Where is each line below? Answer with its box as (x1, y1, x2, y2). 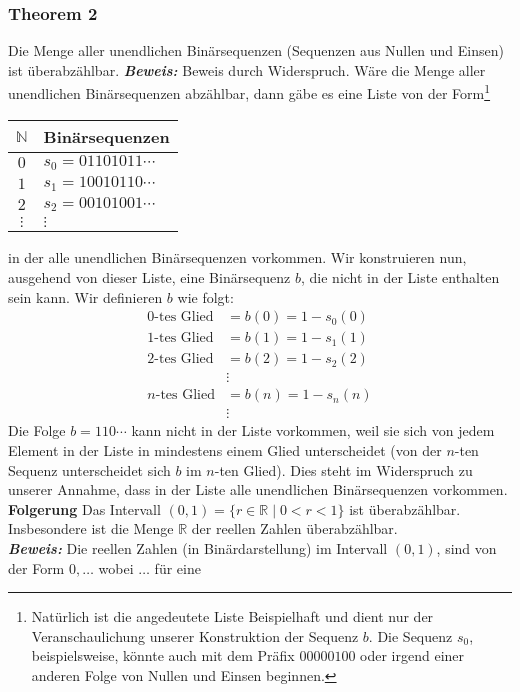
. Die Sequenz (368, 625, 453, 646)
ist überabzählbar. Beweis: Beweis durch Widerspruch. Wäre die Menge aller (8, 59, 486, 80)
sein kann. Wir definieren (8, 286, 163, 307)
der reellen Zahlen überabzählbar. (191, 518, 398, 539)
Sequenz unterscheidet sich (8, 459, 171, 480)
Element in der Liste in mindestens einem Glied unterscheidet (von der (8, 440, 442, 461)
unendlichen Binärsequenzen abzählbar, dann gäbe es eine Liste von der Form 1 (8, 80, 491, 104)
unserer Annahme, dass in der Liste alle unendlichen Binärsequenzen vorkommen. (8, 479, 508, 500)
